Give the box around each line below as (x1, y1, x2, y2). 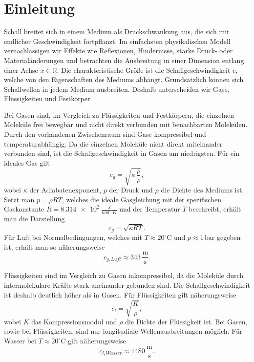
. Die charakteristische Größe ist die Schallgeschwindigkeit (57, 64, 231, 75)
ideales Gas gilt (4, 157, 50, 168)
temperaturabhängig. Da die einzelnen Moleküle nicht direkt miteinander (4, 138, 223, 149)
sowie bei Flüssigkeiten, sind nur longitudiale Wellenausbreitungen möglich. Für (4, 326, 243, 336)
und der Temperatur (119, 204, 180, 214)
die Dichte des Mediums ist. (161, 184, 244, 194)
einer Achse (4, 64, 38, 75)
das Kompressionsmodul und (31, 316, 117, 326)
